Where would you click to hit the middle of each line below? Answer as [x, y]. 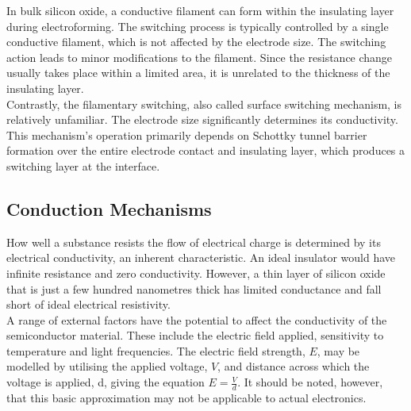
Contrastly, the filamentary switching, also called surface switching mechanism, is [204, 104]
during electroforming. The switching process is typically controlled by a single [198, 26]
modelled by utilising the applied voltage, [107, 366]
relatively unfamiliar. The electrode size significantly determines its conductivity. [202, 119]
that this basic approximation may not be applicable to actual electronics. [186, 397]
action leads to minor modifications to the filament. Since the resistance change [200, 57]
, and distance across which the [294, 366]
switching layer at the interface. [83, 165]
